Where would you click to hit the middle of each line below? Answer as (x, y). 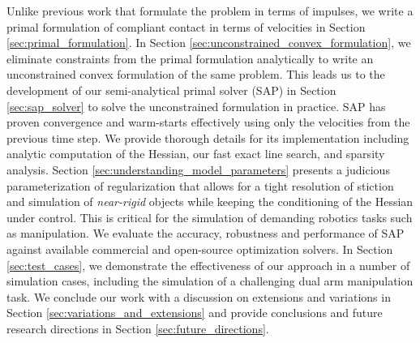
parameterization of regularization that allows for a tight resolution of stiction (200, 185)
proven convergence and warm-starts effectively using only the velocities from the (208, 122)
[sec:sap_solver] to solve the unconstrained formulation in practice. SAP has (196, 106)
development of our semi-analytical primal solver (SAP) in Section (171, 90)
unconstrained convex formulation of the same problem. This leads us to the (196, 74)
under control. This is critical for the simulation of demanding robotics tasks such (210, 217)
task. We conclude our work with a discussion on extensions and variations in (199, 296)
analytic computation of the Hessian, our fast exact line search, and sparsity (196, 154)
